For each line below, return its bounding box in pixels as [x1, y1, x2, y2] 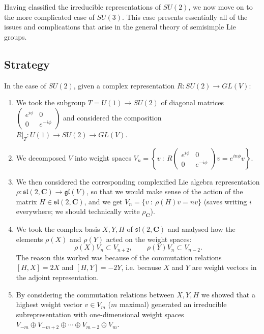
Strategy [4, 56, 50, 72]
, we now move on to [188, 2, 253, 12]
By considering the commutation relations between [16, 289, 174, 299]
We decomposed [16, 152, 66, 163]
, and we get [84, 196, 123, 206]
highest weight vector [16, 299, 82, 310]
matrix [16, 196, 37, 206]
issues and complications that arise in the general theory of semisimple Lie [4, 21, 236, 32]
